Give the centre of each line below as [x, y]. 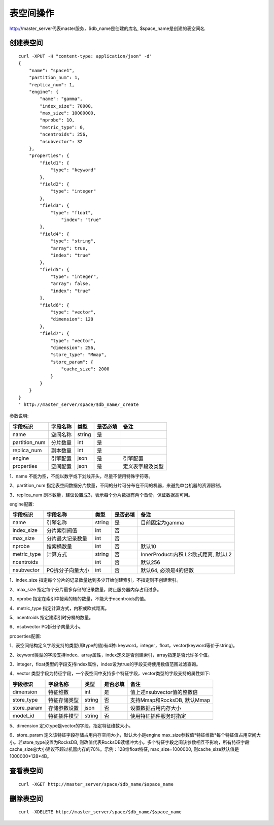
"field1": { [55, 163]
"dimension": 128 [72, 319]
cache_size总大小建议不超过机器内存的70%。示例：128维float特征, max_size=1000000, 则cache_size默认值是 [124, 749]
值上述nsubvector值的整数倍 [164, 692]
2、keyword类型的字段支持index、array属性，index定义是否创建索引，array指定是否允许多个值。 [111, 655]
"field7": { [55, 334]
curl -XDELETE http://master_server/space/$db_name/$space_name [100, 812]
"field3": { [55, 205]
